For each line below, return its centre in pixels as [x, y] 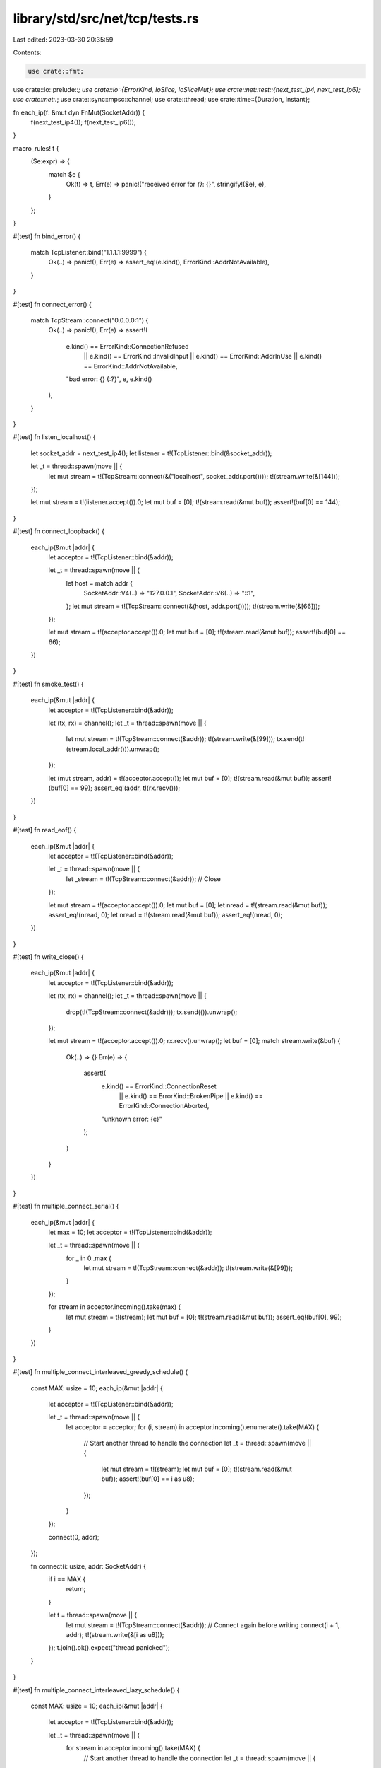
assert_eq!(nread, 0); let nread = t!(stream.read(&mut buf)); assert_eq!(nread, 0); [165, 914]
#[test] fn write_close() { [48, 957]
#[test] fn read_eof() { [45, 830]
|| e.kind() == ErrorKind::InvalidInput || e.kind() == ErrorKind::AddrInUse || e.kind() [203, 356]
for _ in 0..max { [89, 1258]
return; [76, 1589]
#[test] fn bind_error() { [47, 236]
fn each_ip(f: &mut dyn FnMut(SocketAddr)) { [79, 112]
